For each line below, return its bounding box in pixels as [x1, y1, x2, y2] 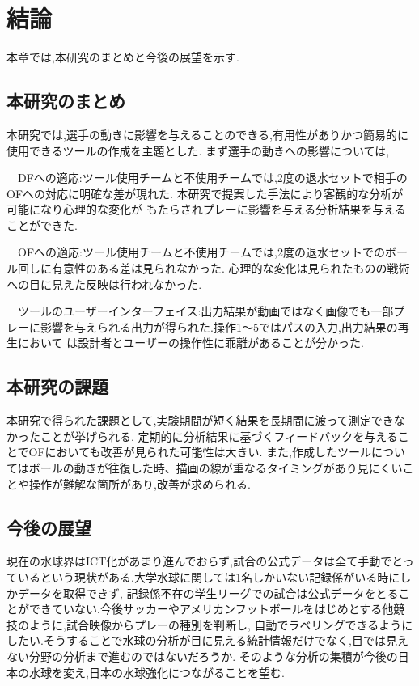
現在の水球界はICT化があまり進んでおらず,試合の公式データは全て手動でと [6, 553, 403, 570]
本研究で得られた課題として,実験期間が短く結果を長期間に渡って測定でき [6, 412, 394, 429]
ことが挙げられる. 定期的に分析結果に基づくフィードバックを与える [40, 427, 398, 444]
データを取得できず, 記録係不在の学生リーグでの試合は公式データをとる [17, 584, 399, 601]
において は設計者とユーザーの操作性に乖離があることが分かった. [17, 334, 364, 351]
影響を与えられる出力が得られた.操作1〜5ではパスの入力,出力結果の [40, 318, 398, 335]
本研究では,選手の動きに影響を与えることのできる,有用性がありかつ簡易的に [6, 125, 408, 142]
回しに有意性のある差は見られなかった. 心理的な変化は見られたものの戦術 [17, 260, 410, 277]
